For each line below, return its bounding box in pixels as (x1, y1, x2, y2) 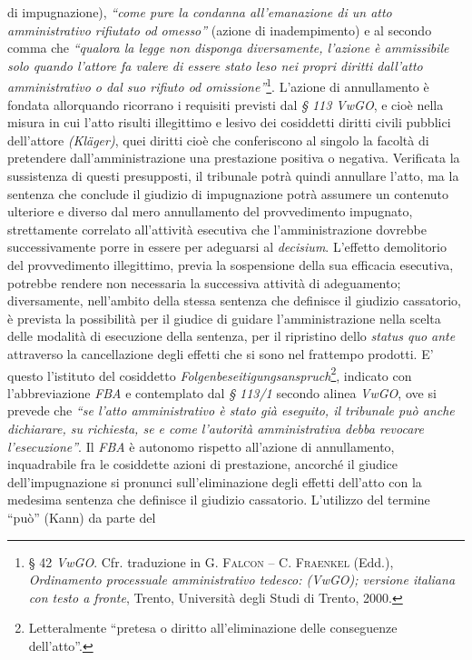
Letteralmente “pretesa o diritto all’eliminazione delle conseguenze (28, 618, 398, 637)
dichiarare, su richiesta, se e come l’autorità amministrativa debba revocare (7, 418, 424, 437)
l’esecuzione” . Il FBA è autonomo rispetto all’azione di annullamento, (7, 436, 395, 455)
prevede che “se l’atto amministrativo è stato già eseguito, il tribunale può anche (7, 401, 455, 420)
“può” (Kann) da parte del (7, 507, 156, 526)
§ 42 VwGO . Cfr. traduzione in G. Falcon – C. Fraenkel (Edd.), (28, 552, 394, 571)
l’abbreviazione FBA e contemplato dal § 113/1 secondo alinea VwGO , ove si (7, 383, 437, 402)
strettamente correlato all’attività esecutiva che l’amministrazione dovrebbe (7, 219, 428, 238)
